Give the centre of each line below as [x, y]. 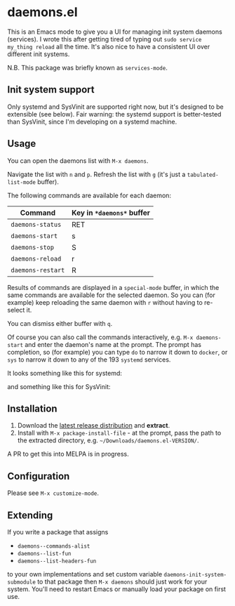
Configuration [39, 476]
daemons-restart [38, 270]
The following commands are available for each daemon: [89, 195]
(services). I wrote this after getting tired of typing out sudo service [105, 39]
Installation [32, 408]
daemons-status [36, 224]
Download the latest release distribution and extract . [94, 426]
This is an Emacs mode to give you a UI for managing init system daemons [115, 32]
